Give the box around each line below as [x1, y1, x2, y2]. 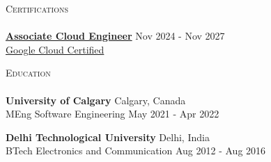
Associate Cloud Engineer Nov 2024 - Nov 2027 [6, 29, 225, 43]
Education [6, 65, 51, 80]
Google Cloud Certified [6, 42, 104, 56]
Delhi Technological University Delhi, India [6, 129, 210, 144]
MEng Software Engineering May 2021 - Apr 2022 [6, 106, 219, 121]
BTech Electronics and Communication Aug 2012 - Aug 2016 [6, 143, 266, 158]
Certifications [6, 1, 68, 15]
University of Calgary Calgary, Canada [6, 92, 186, 107]
